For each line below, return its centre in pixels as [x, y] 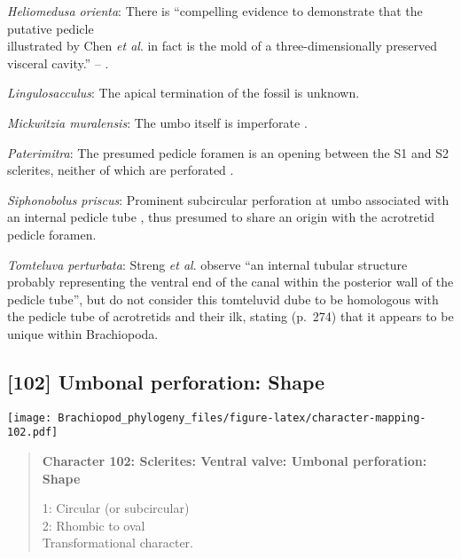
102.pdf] [33, 433]
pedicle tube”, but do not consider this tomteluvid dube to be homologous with [223, 299]
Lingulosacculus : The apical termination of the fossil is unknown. [184, 93]
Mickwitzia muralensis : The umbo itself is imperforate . [157, 122]
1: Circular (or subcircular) [116, 508]
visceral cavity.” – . [58, 63]
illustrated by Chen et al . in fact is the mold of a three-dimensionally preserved [223, 46]
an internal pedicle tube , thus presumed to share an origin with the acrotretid [221, 217]
